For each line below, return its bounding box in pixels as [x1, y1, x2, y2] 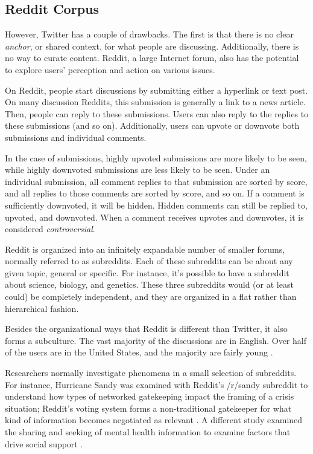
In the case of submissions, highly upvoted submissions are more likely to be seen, [5, 151, 307, 164]
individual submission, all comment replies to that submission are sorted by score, [5, 175, 308, 187]
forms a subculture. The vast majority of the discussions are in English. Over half [5, 334, 306, 346]
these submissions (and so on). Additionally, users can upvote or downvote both [5, 119, 300, 132]
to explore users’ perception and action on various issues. [5, 63, 215, 76]
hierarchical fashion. [5, 302, 79, 314]
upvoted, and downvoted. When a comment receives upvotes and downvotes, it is [5, 210, 304, 223]
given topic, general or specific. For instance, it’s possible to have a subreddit [5, 266, 289, 279]
